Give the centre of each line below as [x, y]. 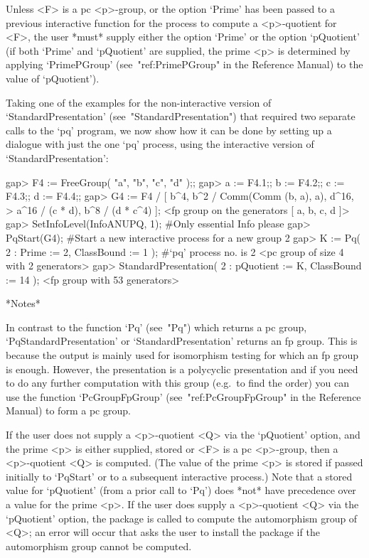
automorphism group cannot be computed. [99, 546]
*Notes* [23, 303]
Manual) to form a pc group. [68, 411]
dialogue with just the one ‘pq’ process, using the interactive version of [160, 144]
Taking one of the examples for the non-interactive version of [139, 102]
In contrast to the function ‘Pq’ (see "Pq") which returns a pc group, [156, 327]
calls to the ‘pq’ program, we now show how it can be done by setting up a [169, 130]
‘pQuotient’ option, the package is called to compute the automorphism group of [182, 518]
